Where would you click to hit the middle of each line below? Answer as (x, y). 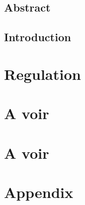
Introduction (38, 37)
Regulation (42, 74)
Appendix (39, 192)
